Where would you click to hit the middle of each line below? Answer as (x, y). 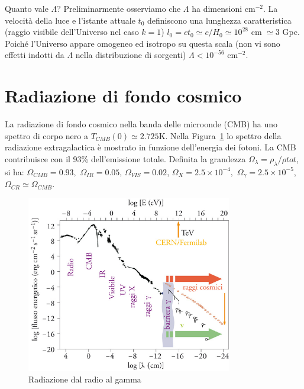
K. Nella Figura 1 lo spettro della (220, 135)
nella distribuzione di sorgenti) (131, 55)
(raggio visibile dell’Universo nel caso (72, 32)
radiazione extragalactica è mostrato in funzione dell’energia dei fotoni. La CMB (151, 147)
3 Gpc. (287, 32)
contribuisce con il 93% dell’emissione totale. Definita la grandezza (125, 158)
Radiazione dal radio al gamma (85, 379)
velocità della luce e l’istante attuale (70, 20)
